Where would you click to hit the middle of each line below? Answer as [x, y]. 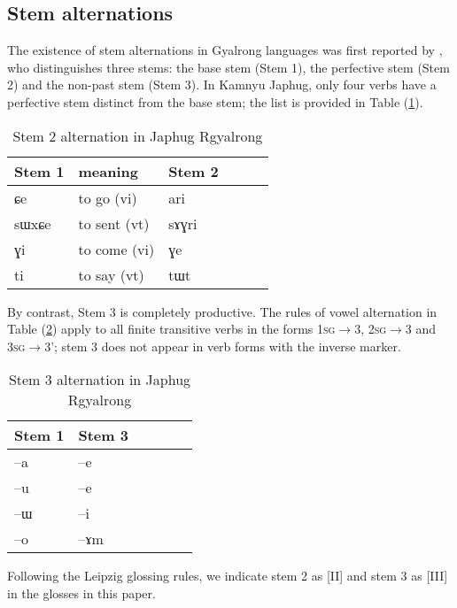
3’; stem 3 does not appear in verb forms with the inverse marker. [223, 346]
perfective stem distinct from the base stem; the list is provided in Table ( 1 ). [215, 101]
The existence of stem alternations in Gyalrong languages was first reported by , [225, 50]
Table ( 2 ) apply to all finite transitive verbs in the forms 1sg [171, 329]
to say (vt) [111, 274]
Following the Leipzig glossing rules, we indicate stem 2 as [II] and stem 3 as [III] [228, 576]
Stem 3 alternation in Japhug [100, 380]
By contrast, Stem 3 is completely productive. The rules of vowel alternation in [222, 311]
